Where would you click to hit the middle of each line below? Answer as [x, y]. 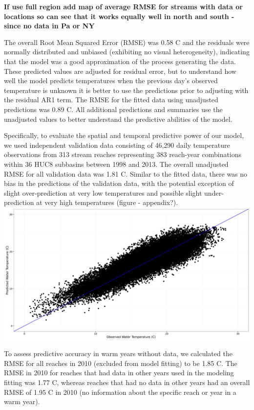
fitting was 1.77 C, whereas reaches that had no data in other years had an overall [127, 382]
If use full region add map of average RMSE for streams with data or [123, 6]
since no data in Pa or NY [49, 26]
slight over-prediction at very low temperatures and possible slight [103, 193]
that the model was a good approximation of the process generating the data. [120, 61]
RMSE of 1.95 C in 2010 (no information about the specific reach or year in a [120, 392]
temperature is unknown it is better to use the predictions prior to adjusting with [126, 90]
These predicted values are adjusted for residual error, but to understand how [120, 71]
